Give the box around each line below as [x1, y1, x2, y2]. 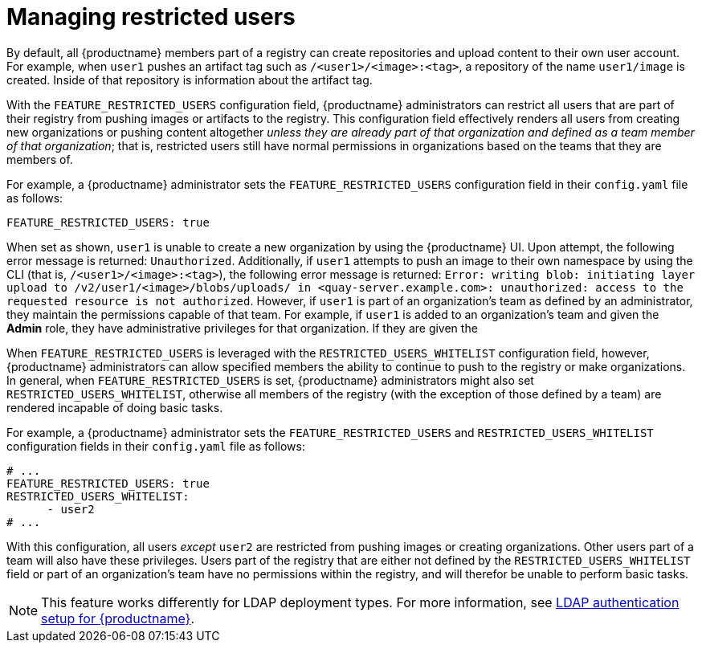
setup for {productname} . [41, 610, 195, 627]
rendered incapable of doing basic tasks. [6, 400, 223, 414]
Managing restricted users [6, 3, 296, 31]
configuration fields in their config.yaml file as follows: [6, 439, 305, 453]
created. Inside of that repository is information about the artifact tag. [6, 72, 373, 87]
